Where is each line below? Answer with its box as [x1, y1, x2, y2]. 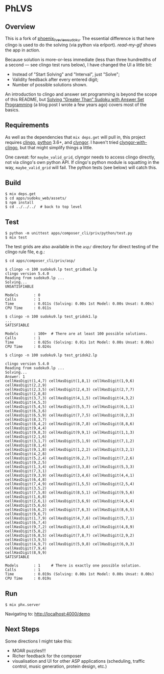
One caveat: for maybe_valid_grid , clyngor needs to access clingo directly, [5, 154, 156, 160]
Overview [5, 23, 36, 31]
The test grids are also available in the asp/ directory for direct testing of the [5, 244, 159, 250]
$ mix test [5, 235, 27, 240]
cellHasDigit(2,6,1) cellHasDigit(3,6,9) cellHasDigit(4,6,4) [5, 499, 135, 504]
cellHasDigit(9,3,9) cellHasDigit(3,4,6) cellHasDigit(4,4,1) [5, 473, 135, 478]
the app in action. [5, 47, 41, 53]
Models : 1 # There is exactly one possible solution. [5, 563, 141, 568]
